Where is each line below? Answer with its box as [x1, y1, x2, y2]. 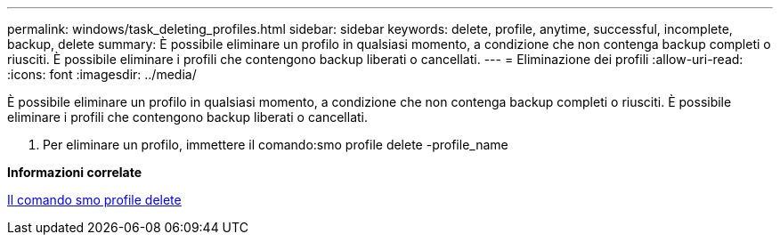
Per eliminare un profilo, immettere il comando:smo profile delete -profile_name [43, 137, 508, 152]
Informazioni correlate [7, 165, 142, 180]
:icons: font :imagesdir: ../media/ [7, 67, 197, 82]
